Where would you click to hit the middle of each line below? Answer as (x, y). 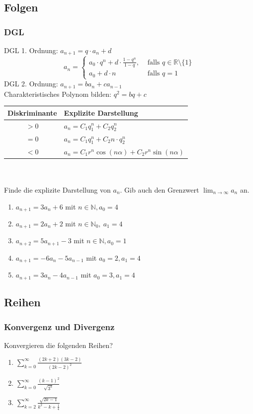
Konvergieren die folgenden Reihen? (58, 345)
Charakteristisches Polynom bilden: (58, 94)
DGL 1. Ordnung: (31, 50)
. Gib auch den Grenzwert (160, 189)
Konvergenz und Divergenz (59, 326)
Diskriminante (32, 112)
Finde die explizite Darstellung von (57, 189)
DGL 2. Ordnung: (31, 84)
